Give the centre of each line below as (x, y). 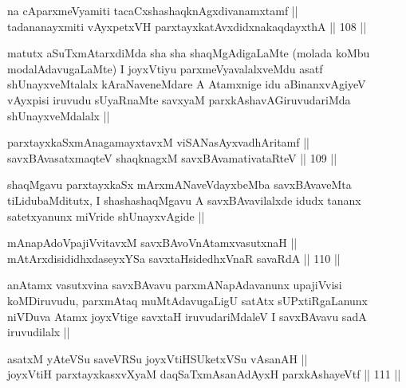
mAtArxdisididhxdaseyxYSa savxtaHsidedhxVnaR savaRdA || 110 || (174, 258)
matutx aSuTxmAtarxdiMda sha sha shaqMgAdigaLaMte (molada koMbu (189, 53)
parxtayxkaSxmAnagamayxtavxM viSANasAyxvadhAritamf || (159, 142)
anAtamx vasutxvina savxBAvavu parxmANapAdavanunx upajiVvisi (175, 285)
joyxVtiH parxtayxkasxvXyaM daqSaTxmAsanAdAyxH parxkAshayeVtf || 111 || (204, 374)
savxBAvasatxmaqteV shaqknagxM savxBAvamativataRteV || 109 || (172, 157)
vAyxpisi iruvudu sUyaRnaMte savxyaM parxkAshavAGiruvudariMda (179, 99)
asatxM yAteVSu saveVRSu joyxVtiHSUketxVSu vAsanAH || (158, 358)
